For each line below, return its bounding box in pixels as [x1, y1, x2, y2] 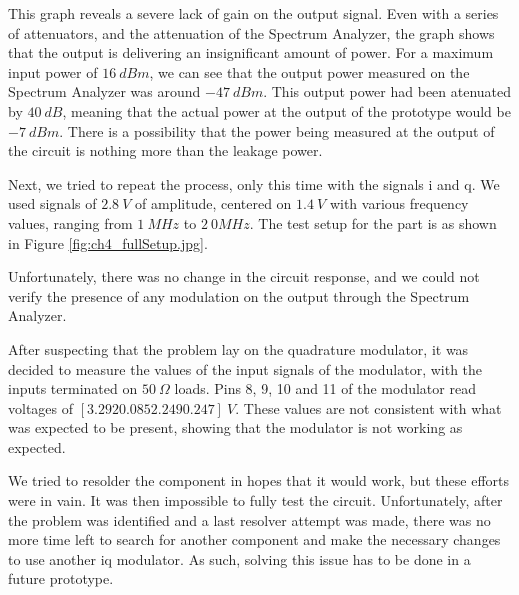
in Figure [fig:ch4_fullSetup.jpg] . [8, 232, 208, 253]
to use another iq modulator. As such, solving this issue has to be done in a [8, 548, 471, 569]
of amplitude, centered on [135, 193, 292, 214]
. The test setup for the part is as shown [249, 212, 497, 233]
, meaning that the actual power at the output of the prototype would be [62, 100, 511, 121]
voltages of [8, 397, 74, 418]
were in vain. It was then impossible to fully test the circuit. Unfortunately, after [8, 490, 503, 511]
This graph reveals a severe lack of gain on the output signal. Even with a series [8, 3, 499, 23]
